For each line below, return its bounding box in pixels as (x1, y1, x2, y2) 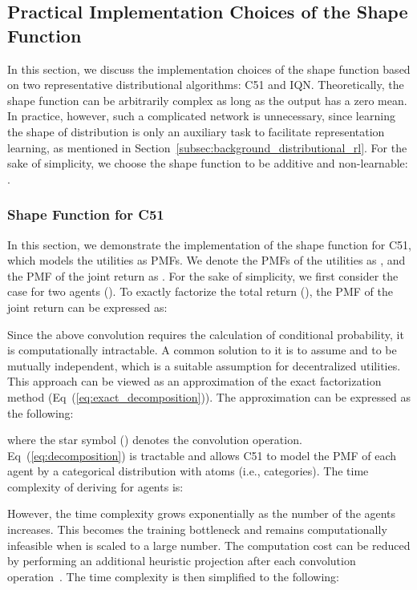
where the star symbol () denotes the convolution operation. (7, 431, 302, 448)
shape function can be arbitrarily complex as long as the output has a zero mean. (7, 91, 407, 108)
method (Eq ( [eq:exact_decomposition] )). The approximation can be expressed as (7, 388, 411, 405)
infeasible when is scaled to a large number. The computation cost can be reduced (7, 536, 411, 553)
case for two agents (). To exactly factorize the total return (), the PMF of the (7, 283, 393, 300)
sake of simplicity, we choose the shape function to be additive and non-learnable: (7, 155, 408, 172)
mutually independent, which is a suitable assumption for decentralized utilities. (7, 357, 401, 374)
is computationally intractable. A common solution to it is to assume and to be (7, 341, 397, 358)
